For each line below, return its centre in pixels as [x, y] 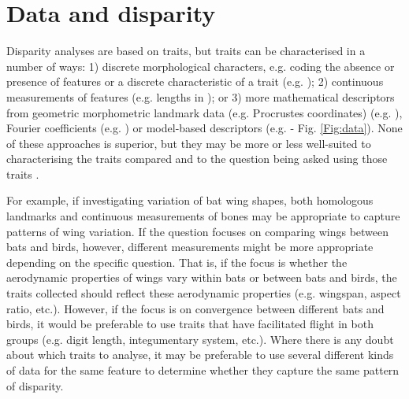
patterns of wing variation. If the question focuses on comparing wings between [198, 231]
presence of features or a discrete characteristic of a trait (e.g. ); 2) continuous [195, 81]
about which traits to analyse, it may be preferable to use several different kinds [200, 355]
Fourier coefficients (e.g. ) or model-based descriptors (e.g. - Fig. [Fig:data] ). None [204, 128]
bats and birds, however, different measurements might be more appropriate [190, 247]
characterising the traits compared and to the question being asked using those [197, 159]
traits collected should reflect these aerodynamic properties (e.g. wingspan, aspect [204, 293]
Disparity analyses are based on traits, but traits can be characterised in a [186, 51]
